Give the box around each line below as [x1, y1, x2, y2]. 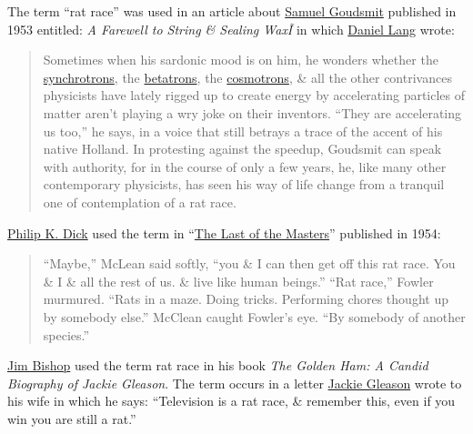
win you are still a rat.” [7, 409, 136, 428]
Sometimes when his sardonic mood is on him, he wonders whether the [43, 50, 438, 69]
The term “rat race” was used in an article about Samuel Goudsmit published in [7, 2, 457, 20]
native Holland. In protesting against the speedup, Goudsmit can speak [43, 139, 442, 158]
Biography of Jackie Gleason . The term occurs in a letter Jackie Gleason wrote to [7, 373, 462, 392]
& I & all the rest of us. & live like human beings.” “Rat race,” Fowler [43, 271, 434, 290]
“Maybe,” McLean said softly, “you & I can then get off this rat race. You [43, 254, 456, 273]
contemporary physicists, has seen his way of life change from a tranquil [43, 175, 445, 194]
